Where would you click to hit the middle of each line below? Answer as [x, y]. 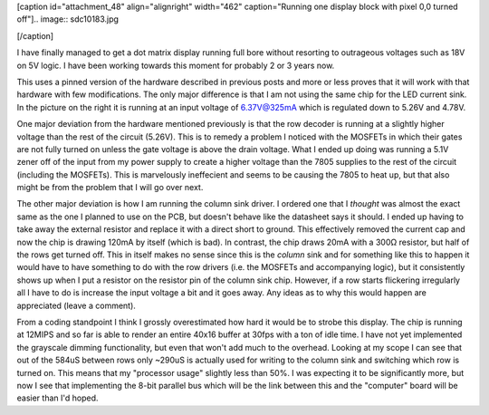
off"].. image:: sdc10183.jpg [68, 19]
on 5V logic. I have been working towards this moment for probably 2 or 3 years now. [176, 65]
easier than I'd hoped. [58, 398]
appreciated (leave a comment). [76, 305]
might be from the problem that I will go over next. [110, 188]
